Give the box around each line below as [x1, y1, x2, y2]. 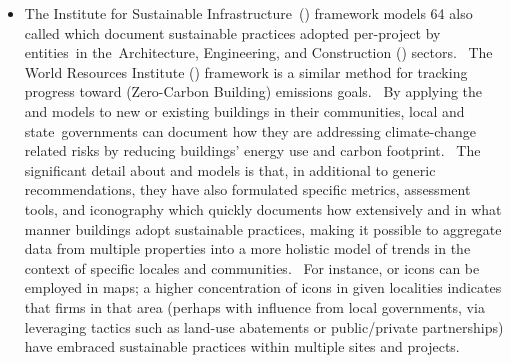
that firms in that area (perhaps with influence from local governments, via [24, 296, 485, 317]
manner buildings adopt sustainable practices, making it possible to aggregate [24, 218, 502, 239]
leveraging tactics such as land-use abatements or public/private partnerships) [24, 316, 504, 337]
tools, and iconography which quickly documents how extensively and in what [24, 198, 502, 219]
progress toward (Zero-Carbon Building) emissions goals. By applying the [24, 81, 483, 102]
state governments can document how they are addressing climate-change [24, 120, 476, 141]
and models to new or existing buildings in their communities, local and [24, 100, 465, 121]
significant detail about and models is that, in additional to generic [24, 159, 436, 180]
